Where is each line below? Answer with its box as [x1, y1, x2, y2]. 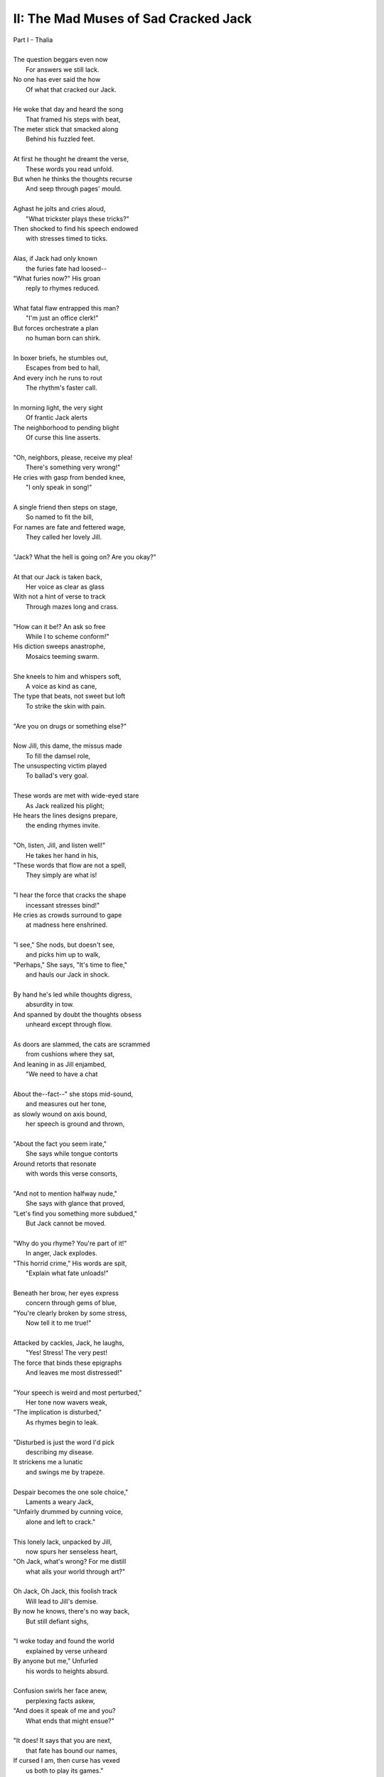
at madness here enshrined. [26, 920, 108, 929]
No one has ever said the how [13, 75, 101, 84]
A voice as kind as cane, [26, 682, 97, 690]
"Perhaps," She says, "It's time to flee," [13, 960, 128, 969]
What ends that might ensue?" [26, 1717, 115, 1725]
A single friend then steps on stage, [13, 503, 118, 511]
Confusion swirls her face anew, [13, 1687, 108, 1695]
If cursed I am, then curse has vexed [13, 1756, 120, 1765]
